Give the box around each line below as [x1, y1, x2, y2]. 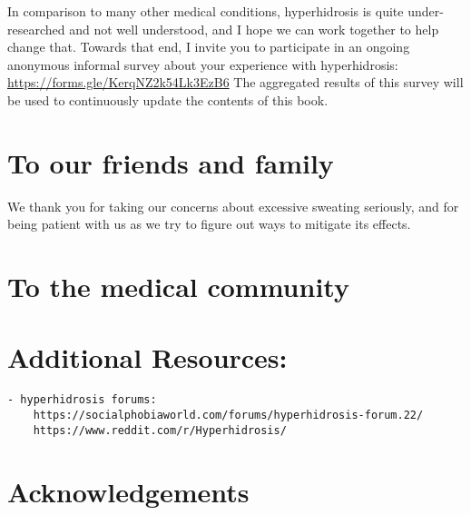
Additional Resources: [7, 339, 288, 376]
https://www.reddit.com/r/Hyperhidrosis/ [33, 423, 287, 437]
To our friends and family [7, 144, 334, 181]
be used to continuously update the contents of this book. [7, 90, 329, 109]
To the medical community [7, 268, 349, 305]
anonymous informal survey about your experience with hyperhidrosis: [7, 54, 398, 74]
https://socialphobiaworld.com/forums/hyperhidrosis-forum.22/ [33, 409, 424, 422]
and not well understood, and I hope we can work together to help [69, 19, 439, 38]
